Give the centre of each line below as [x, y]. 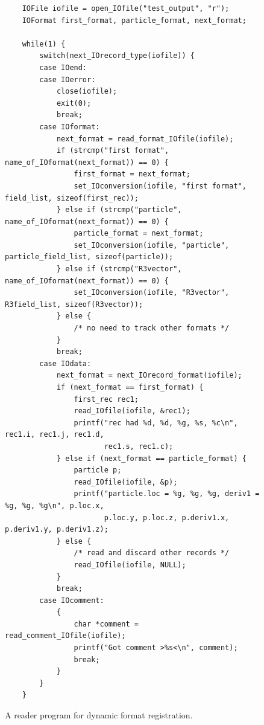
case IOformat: [70, 127]
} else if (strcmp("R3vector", [119, 269]
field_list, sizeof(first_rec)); [72, 198]
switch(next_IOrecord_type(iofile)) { [117, 56]
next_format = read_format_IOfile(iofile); [145, 139]
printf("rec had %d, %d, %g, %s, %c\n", [156, 423]
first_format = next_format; [132, 174]
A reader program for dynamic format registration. [99, 715]
